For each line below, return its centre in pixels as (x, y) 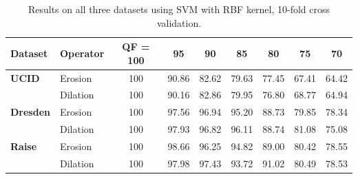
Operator (82, 53)
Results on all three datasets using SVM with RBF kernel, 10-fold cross (179, 9)
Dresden (30, 112)
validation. (179, 22)
